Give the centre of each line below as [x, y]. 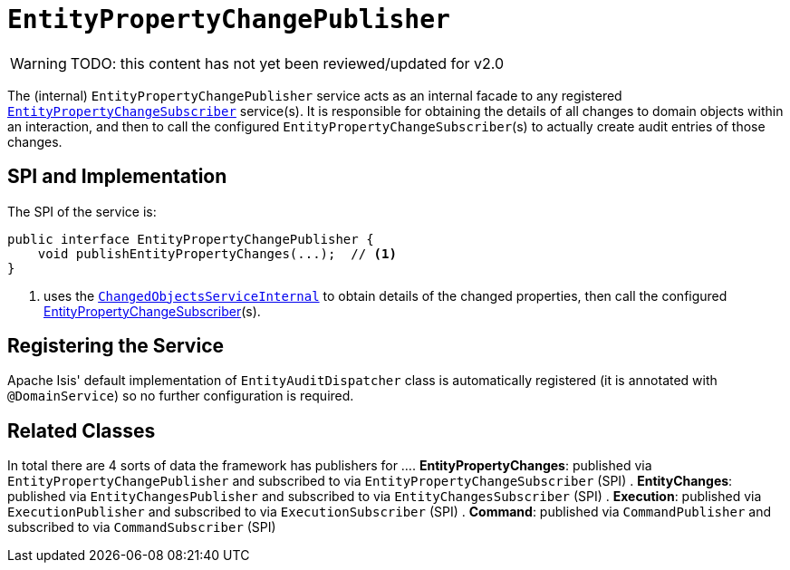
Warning [39, 63]
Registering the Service [116, 346]
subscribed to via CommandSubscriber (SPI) [142, 527]
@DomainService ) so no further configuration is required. [181, 396]
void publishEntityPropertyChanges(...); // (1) [217, 253]
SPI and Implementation [117, 177]
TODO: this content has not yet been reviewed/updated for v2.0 [287, 63]
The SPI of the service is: [82, 211]
